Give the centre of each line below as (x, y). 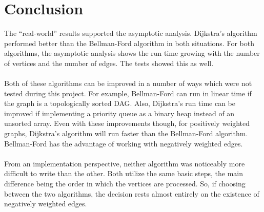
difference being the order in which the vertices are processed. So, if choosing (125, 184)
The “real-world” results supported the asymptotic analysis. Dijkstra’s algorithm (131, 33)
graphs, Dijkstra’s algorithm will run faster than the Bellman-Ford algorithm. (126, 133)
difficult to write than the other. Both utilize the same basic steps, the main (124, 173)
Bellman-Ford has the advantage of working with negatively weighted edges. (124, 143)
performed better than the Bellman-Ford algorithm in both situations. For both (129, 43)
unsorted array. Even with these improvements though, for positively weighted (127, 123)
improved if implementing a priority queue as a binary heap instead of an (119, 113)
